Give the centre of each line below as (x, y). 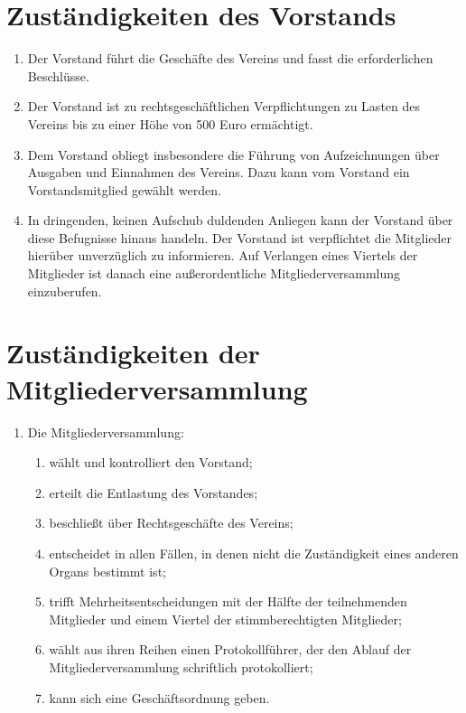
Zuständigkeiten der (133, 353)
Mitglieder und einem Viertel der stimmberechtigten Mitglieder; (225, 619)
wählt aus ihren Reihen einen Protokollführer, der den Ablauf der (230, 649)
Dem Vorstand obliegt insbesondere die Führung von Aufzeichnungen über (233, 154)
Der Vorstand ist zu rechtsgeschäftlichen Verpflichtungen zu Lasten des (224, 106)
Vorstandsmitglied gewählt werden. (124, 189)
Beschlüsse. (58, 75)
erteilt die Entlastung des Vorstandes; (154, 492)
